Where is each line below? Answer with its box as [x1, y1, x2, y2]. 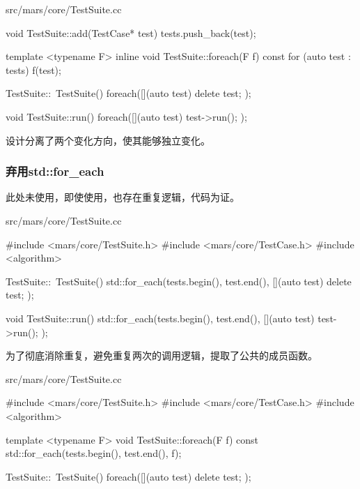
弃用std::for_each [6, 163, 104, 180]
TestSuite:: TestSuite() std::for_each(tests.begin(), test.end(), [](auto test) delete [6, 273, 352, 288]
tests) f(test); [6, 62, 61, 77]
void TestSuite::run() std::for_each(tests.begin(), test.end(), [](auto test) [6, 310, 315, 325]
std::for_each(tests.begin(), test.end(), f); [6, 446, 182, 460]
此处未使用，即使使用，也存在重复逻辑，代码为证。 [6, 190, 240, 204]
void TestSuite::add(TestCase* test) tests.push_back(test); [6, 25, 256, 40]
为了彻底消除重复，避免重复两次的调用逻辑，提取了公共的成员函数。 [6, 348, 318, 363]
